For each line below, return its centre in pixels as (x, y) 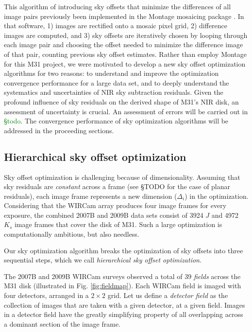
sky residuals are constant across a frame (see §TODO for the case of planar (117, 186)
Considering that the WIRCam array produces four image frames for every (115, 205)
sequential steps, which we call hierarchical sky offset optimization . (103, 260)
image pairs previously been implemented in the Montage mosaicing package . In (124, 16)
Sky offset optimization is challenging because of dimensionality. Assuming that (122, 177)
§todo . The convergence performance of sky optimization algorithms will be (116, 121)
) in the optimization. (217, 196)
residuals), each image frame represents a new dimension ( (91, 196)
